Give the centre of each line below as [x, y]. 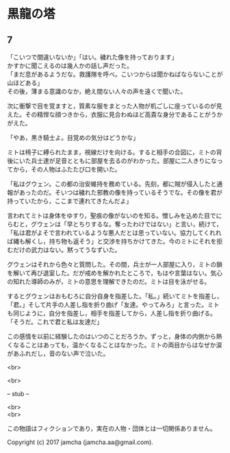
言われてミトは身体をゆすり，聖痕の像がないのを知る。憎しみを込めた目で [112, 216]
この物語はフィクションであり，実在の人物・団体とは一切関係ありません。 [112, 428]
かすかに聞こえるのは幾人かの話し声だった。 [70, 65]
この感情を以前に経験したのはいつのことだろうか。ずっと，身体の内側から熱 [115, 336]
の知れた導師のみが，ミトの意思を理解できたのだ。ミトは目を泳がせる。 [109, 281]
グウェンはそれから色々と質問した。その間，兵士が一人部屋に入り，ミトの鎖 [115, 264]
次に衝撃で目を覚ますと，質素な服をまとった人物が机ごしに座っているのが [112, 106]
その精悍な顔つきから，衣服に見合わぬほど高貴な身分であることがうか [124, 114]
